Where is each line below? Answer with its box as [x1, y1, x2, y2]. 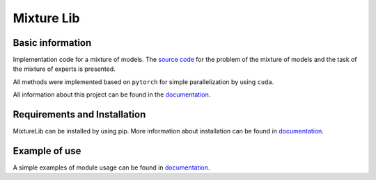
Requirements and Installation [13, 108, 146, 121]
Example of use [13, 145, 81, 156]
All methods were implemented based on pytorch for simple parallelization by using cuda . [13, 77, 274, 86]
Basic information [13, 37, 92, 49]
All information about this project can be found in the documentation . [13, 90, 211, 99]
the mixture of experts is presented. [13, 65, 116, 73]
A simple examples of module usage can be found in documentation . [13, 163, 210, 172]
